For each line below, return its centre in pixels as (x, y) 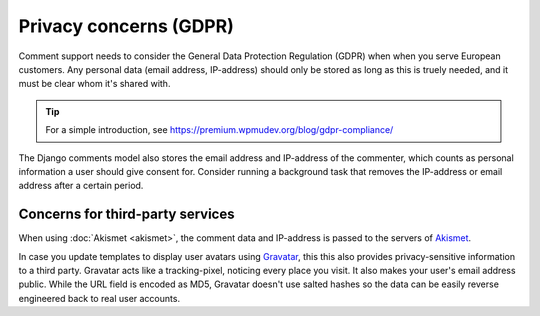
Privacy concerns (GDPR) (126, 26)
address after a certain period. (81, 186)
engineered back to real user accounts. (99, 298)
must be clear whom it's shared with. (94, 84)
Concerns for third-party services (126, 214)
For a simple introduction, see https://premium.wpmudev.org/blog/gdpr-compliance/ (219, 130)
